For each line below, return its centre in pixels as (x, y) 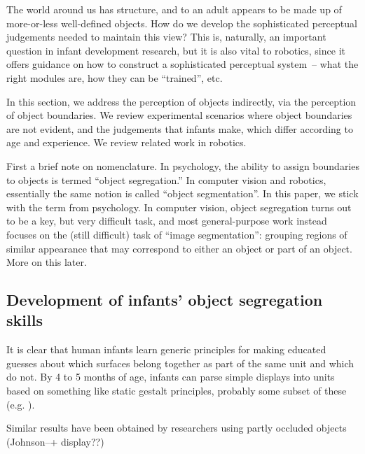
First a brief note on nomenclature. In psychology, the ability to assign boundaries (183, 165)
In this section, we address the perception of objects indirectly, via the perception (181, 101)
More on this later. (47, 262)
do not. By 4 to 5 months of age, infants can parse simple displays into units (171, 377)
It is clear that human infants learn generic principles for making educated (166, 349)
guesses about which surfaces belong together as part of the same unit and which (180, 363)
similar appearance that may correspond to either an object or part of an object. (179, 248)
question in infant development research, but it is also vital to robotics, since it (176, 50)
